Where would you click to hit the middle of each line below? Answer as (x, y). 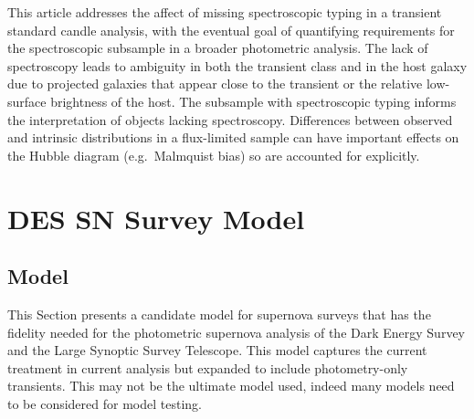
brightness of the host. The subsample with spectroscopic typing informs (253, 101)
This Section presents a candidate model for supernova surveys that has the (219, 314)
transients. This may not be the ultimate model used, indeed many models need (231, 386)
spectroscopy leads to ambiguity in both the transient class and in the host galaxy (237, 65)
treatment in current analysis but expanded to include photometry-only (208, 367)
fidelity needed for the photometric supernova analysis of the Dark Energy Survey (237, 332)
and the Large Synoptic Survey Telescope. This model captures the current (217, 350)
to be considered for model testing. (105, 403)
